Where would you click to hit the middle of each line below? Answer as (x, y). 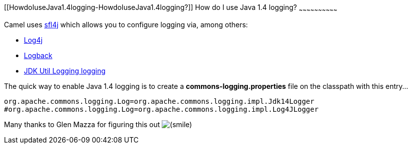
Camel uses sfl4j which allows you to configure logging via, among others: (126, 24)
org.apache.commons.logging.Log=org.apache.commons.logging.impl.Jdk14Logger (159, 101)
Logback (38, 55)
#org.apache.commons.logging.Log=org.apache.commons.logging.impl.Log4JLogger (161, 109)
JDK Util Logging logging (65, 71)
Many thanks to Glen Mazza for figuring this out (82, 124)
